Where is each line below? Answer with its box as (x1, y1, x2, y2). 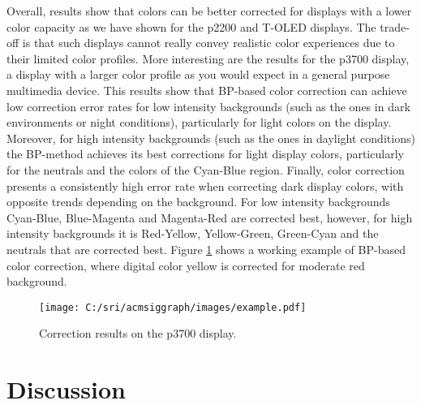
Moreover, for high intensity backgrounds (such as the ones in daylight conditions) (6, 129, 415, 146)
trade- (380, 18, 410, 35)
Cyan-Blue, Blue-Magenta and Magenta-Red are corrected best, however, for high (6, 209, 413, 226)
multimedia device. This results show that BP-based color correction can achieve (6, 81, 407, 98)
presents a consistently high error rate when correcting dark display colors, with (6, 177, 404, 194)
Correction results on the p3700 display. (39, 325, 237, 342)
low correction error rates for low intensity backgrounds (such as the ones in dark (6, 97, 410, 114)
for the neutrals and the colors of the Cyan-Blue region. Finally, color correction (6, 161, 405, 178)
